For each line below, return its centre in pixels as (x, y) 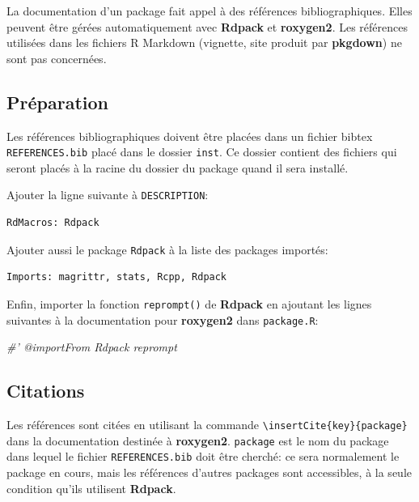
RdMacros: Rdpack (53, 223)
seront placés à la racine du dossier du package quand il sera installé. (178, 167)
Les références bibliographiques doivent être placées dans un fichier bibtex (190, 136)
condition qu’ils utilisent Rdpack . (91, 488)
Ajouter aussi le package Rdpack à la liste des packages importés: (167, 249)
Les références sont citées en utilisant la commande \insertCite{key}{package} (207, 425)
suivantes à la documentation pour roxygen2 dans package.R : (163, 319)
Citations (46, 391)
